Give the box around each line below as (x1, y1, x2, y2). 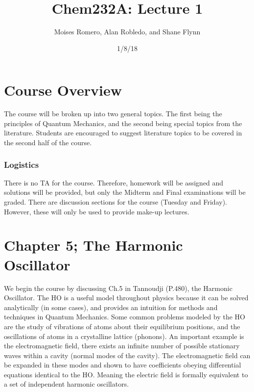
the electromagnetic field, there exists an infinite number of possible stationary (4, 340, 240, 351)
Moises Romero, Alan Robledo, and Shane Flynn (54, 26, 201, 37)
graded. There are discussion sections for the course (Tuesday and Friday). (4, 197, 227, 207)
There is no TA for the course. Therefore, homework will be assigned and (4, 177, 224, 187)
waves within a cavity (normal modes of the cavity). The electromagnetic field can (4, 350, 251, 360)
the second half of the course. (4, 137, 92, 148)
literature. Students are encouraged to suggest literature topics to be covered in (4, 128, 242, 138)
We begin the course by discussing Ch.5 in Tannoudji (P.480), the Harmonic (4, 283, 232, 293)
